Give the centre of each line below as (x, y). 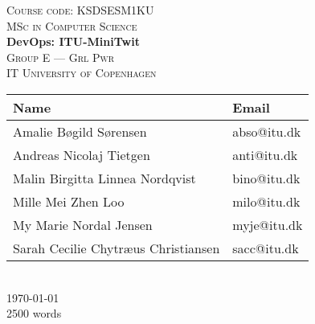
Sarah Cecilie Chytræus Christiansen (117, 248)
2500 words (34, 313)
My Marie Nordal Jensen (83, 224)
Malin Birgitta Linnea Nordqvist (104, 178)
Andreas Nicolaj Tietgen (82, 154)
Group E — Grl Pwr (61, 57)
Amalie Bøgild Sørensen (80, 131)
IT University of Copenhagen (82, 73)
